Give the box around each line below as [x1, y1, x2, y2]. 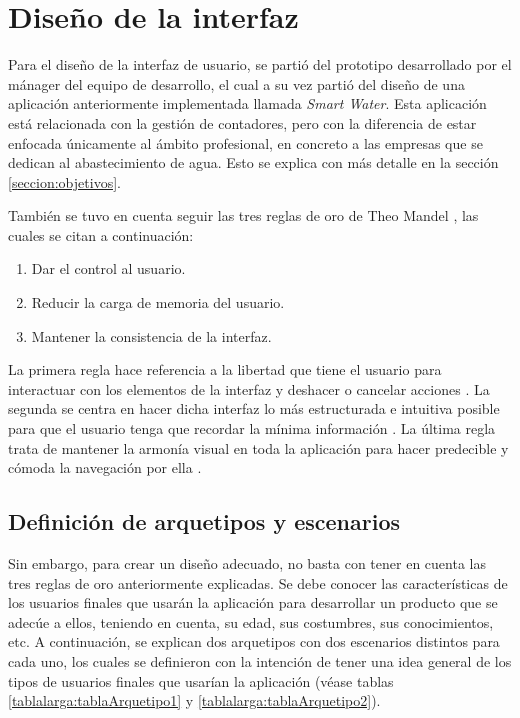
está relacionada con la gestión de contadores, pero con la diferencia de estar [8, 112, 477, 133]
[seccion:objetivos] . [8, 171, 121, 192]
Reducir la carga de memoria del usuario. [31, 292, 285, 313]
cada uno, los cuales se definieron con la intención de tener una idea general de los [8, 650, 512, 671]
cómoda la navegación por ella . [8, 457, 202, 478]
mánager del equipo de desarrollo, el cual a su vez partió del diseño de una [8, 73, 465, 94]
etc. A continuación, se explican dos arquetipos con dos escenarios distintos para [8, 631, 500, 652]
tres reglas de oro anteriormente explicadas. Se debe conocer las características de [8, 572, 508, 593]
